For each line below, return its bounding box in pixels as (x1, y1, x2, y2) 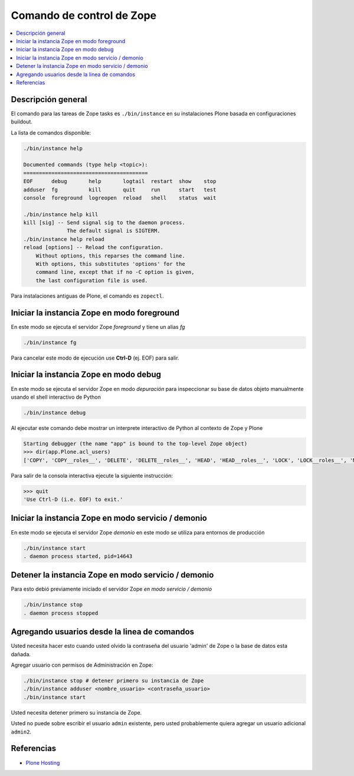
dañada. (11, 650, 31, 658)
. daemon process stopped (23, 609, 99, 617)
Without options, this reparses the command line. (35, 252, 185, 259)
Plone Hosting (25, 759, 60, 766)
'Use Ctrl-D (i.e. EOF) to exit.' (23, 496, 123, 503)
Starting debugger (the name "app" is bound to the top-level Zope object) (23, 440, 248, 447)
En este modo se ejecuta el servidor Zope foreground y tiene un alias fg (11, 323, 185, 330)
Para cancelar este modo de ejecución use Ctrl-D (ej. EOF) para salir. (11, 354, 179, 361)
